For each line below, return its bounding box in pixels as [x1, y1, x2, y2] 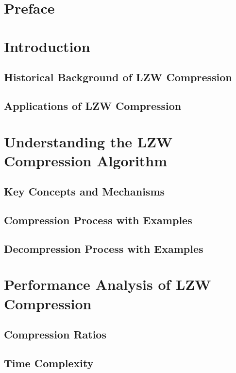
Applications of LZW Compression [4, 98, 182, 113]
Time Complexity [4, 355, 94, 370]
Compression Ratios [4, 327, 106, 342]
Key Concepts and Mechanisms [4, 184, 165, 199]
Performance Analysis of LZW [4, 274, 211, 294]
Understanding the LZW [4, 131, 173, 151]
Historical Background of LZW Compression [4, 70, 232, 85]
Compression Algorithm [4, 150, 168, 170]
